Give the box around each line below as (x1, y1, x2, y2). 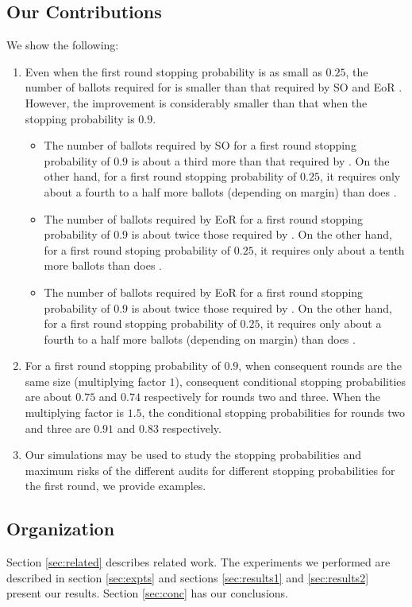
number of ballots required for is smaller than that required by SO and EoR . (25, 79, 402, 95)
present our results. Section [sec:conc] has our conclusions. (6, 585, 288, 601)
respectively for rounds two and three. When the (144, 388, 381, 405)
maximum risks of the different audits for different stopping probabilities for (25, 461, 395, 478)
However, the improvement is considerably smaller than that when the (25, 94, 368, 111)
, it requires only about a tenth (253, 241, 405, 258)
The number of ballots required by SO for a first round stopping (44, 137, 356, 154)
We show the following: (6, 37, 119, 53)
